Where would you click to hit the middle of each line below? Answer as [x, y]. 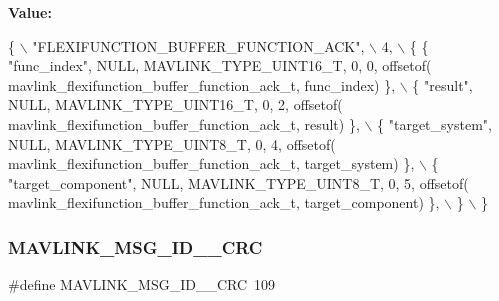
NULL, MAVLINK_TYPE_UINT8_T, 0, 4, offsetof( [172, 143]
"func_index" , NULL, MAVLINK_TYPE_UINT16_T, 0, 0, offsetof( [220, 65]
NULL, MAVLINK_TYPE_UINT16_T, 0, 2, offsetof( [175, 104]
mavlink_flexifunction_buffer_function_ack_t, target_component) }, [224, 202]
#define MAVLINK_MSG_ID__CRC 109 [142, 284]
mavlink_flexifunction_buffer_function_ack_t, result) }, [184, 123]
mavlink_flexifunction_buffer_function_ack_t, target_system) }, [211, 163]
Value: [30, 12]
